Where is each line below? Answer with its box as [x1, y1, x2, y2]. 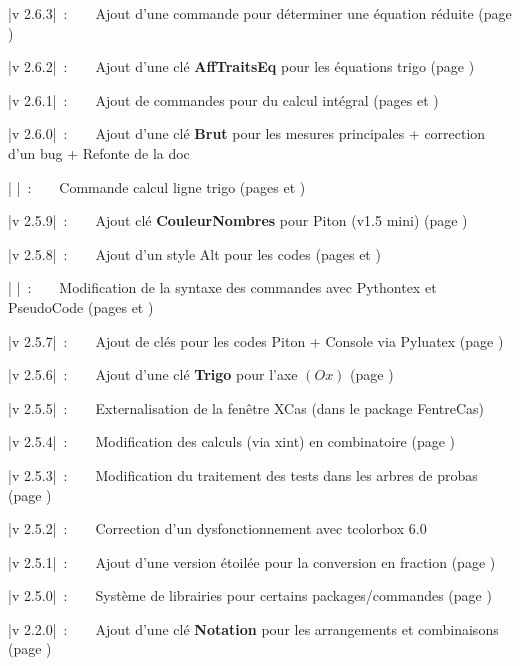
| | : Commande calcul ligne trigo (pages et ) [8, 176, 306, 197]
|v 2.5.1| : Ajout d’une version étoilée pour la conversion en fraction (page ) [8, 551, 496, 572]
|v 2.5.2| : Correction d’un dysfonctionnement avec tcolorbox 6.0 [8, 518, 427, 539]
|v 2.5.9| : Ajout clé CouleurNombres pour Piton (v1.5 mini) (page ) [8, 210, 468, 231]
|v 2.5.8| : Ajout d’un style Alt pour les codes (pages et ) [8, 243, 381, 264]
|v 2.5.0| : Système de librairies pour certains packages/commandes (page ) [8, 585, 492, 606]
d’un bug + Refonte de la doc [8, 142, 190, 163]
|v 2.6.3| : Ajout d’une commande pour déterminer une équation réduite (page [8, 3, 512, 23]
